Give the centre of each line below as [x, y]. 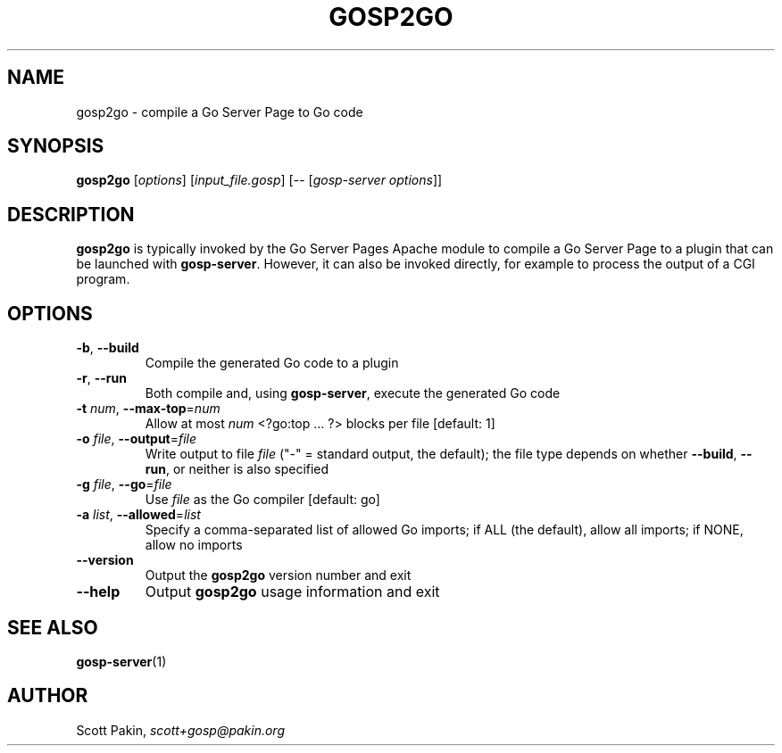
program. [103, 279]
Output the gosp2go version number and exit [278, 575]
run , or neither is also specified [237, 469]
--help [98, 592]
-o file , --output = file [137, 439]
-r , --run [101, 378]
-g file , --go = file [124, 484]
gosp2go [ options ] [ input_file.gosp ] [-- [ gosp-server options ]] [259, 180]
